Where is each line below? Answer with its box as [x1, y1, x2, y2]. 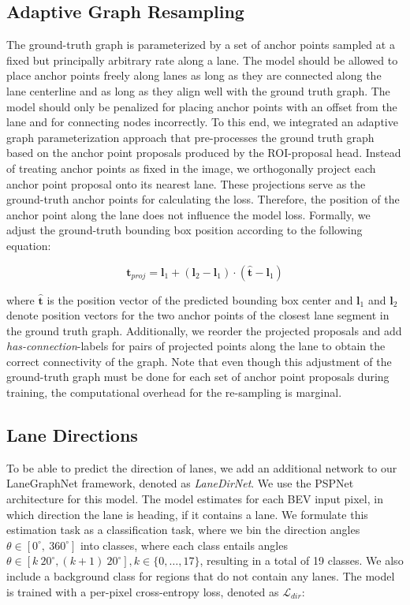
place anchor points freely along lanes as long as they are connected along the [6, 67, 382, 84]
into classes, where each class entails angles [80, 536, 288, 553]
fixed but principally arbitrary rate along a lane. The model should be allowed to [6, 51, 398, 68]
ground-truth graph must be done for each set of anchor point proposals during [6, 368, 389, 385]
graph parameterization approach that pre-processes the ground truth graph [6, 129, 375, 145]
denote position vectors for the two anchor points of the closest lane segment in [6, 307, 389, 323]
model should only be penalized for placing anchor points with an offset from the [6, 98, 397, 114]
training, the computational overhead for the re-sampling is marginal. [6, 384, 342, 401]
